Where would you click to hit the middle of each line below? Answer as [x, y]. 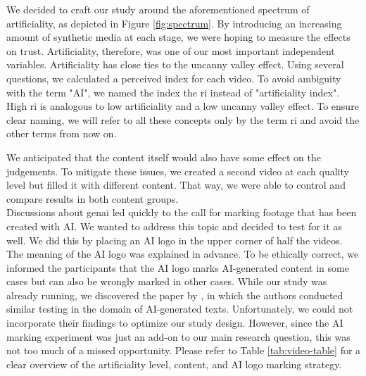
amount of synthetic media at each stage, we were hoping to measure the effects [178, 37]
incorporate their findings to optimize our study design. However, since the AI [175, 323]
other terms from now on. [62, 133]
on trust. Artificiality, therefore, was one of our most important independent [171, 50]
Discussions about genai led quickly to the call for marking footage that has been [182, 212]
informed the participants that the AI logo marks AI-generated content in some [178, 267]
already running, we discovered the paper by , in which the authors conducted [175, 295]
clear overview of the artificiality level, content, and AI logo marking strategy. [174, 364]
